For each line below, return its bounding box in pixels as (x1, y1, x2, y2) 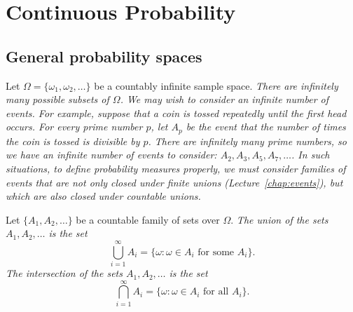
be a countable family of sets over (76, 212, 220, 226)
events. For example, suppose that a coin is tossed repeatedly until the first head (6, 105, 347, 120)
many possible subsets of (6, 92, 109, 107)
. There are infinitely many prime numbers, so (148, 133, 347, 148)
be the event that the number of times (186, 119, 346, 134)
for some (198, 247, 235, 257)
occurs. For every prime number (6, 119, 143, 134)
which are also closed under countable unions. (6, 189, 201, 203)
